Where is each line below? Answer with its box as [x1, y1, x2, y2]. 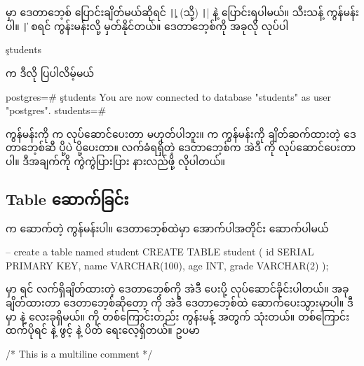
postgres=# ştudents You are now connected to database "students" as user [6, 89, 331, 104]
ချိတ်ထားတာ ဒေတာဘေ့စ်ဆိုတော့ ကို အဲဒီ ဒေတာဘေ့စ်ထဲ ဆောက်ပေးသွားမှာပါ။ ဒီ [6, 295, 353, 310]
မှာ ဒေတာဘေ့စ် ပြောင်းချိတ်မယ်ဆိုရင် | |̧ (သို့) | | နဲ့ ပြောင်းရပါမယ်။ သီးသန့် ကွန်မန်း [6, 5, 359, 19]
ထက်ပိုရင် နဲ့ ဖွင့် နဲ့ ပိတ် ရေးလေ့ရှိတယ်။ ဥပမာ [6, 323, 200, 337]
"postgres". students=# [6, 103, 107, 118]
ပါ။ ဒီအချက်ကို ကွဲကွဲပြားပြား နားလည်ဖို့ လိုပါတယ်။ [6, 153, 225, 168]
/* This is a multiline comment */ [6, 346, 153, 360]
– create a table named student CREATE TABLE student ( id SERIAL [6, 244, 314, 259]
